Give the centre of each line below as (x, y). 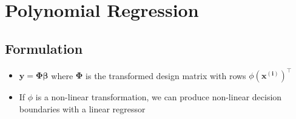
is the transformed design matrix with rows (166, 75)
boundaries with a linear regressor (82, 108)
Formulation (44, 48)
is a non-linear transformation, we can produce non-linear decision (159, 97)
